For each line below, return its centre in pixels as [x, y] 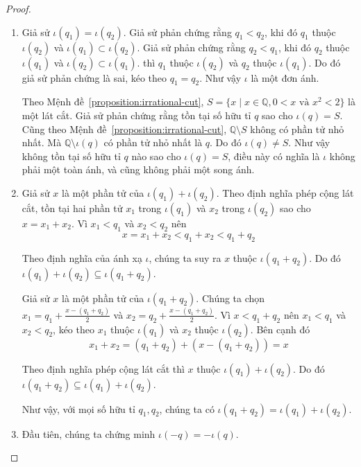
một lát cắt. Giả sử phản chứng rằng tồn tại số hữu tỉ [136, 115]
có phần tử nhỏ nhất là [153, 142]
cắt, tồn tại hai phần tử [72, 208]
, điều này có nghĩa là [274, 156]
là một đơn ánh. [285, 77]
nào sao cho [156, 156]
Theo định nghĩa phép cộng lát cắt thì [103, 368]
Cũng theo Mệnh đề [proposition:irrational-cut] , [124, 129]
